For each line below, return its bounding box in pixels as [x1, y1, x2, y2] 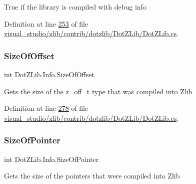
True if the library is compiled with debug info [4, 2, 146, 12]
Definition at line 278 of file [4, 103, 88, 113]
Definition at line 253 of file [4, 18, 88, 29]
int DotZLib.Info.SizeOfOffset [4, 69, 94, 79]
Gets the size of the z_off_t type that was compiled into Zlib [4, 86, 192, 96]
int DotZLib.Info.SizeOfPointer [4, 153, 99, 164]
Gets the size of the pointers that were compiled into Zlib [4, 170, 180, 181]
